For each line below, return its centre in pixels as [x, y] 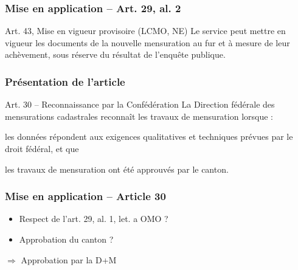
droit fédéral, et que [42, 148]
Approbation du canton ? [66, 239]
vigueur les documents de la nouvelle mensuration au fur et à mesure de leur [147, 42]
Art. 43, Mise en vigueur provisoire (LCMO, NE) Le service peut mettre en [145, 31]
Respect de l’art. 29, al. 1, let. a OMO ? [94, 219]
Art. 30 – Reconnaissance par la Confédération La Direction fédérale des [140, 104]
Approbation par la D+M [69, 259]
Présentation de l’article [65, 81]
